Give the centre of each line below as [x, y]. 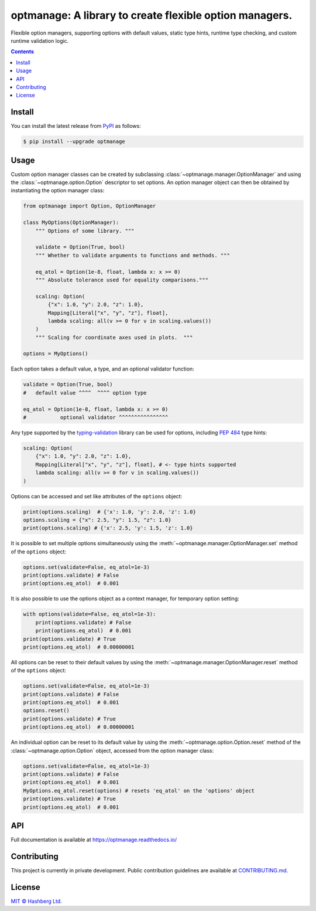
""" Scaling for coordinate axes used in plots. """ [114, 337]
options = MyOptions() [56, 354]
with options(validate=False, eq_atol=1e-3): [90, 614]
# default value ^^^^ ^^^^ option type [85, 392]
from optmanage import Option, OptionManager [90, 206]
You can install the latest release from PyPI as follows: [76, 126]
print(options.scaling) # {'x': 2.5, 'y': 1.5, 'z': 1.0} [108, 528]
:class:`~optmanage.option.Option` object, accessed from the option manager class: [112, 750]
